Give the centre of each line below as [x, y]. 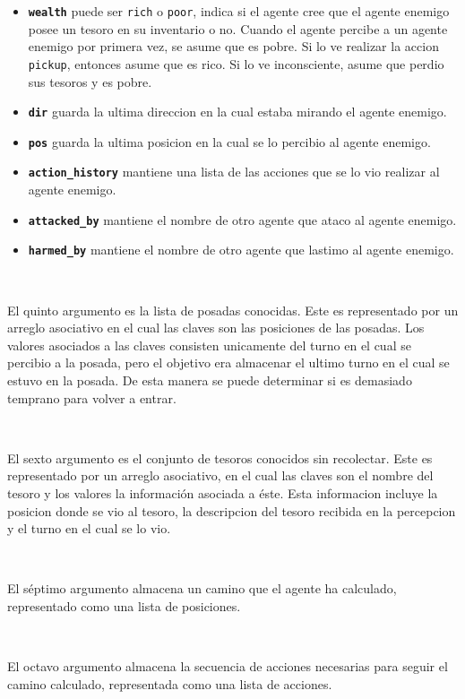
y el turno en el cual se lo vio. [89, 528]
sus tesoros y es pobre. [90, 81]
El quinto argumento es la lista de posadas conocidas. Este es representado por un [233, 310]
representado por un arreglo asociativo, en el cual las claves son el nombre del [220, 475]
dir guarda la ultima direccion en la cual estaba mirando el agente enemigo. [237, 112]
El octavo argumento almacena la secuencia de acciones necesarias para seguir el [228, 666]
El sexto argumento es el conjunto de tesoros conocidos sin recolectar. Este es [220, 457]
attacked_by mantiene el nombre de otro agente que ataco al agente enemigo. [242, 219]
